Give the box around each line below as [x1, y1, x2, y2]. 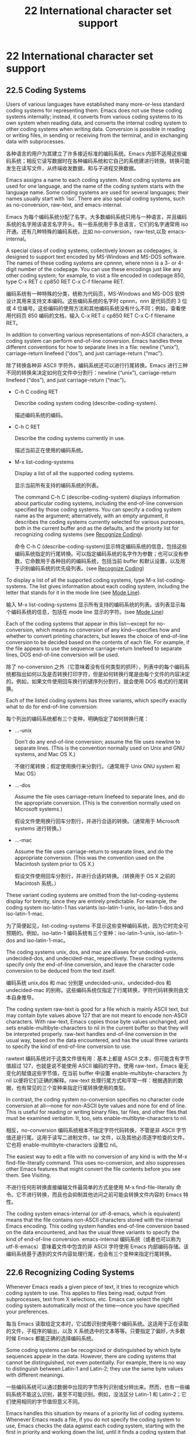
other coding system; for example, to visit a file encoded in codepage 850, [6, 272, 185, 279]
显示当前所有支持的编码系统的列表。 [14, 482, 102, 489]
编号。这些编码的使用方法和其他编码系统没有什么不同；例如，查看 [22, 305, 181, 311]
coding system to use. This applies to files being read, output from [6, 1289, 166, 1296]
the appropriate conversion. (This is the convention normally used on [14, 799, 181, 806]
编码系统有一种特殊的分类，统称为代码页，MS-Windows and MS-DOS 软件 [6, 290, 185, 297]
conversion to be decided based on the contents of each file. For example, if [6, 639, 190, 646]
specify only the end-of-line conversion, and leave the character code [6, 961, 175, 968]
